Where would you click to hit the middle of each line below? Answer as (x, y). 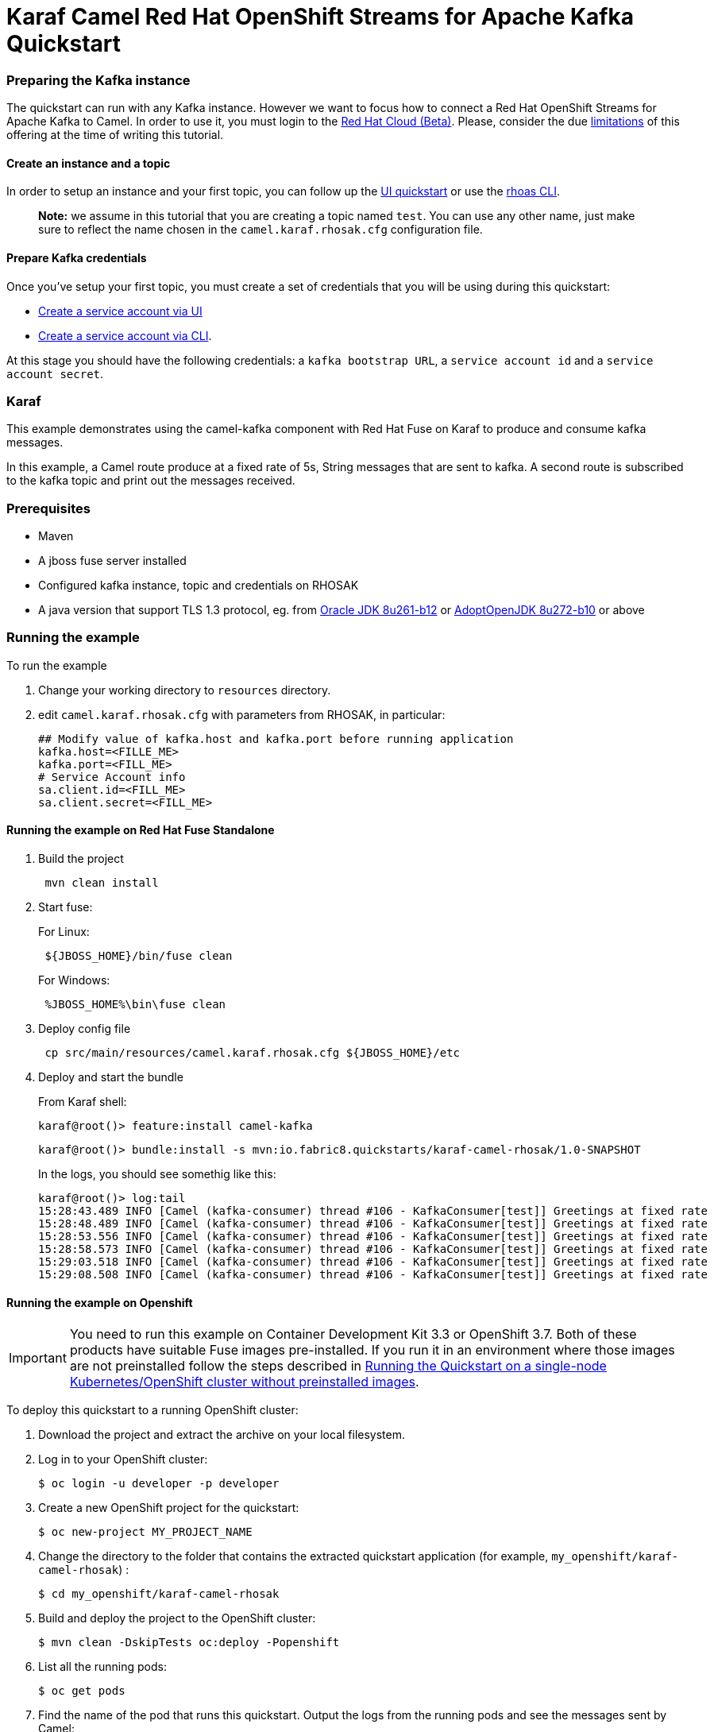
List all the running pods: (102, 1667)
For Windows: (74, 980)
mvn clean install (102, 883)
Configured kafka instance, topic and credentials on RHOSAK (199, 586)
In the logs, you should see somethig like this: (157, 1174)
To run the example (57, 665)
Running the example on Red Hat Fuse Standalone (141, 830)
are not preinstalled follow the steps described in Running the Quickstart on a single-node (338, 1366)
